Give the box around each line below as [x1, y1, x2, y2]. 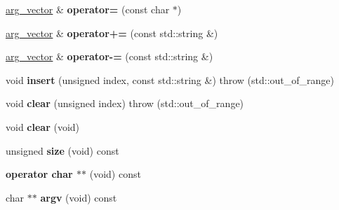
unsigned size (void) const [6, 143, 119, 157]
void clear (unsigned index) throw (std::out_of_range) [6, 96, 244, 111]
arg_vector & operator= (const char [6, 2, 170, 16]
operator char [6, 167, 73, 181]
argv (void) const [40, 190, 117, 204]
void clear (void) [6, 119, 80, 134]
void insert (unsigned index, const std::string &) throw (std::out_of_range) [6, 72, 335, 87]
